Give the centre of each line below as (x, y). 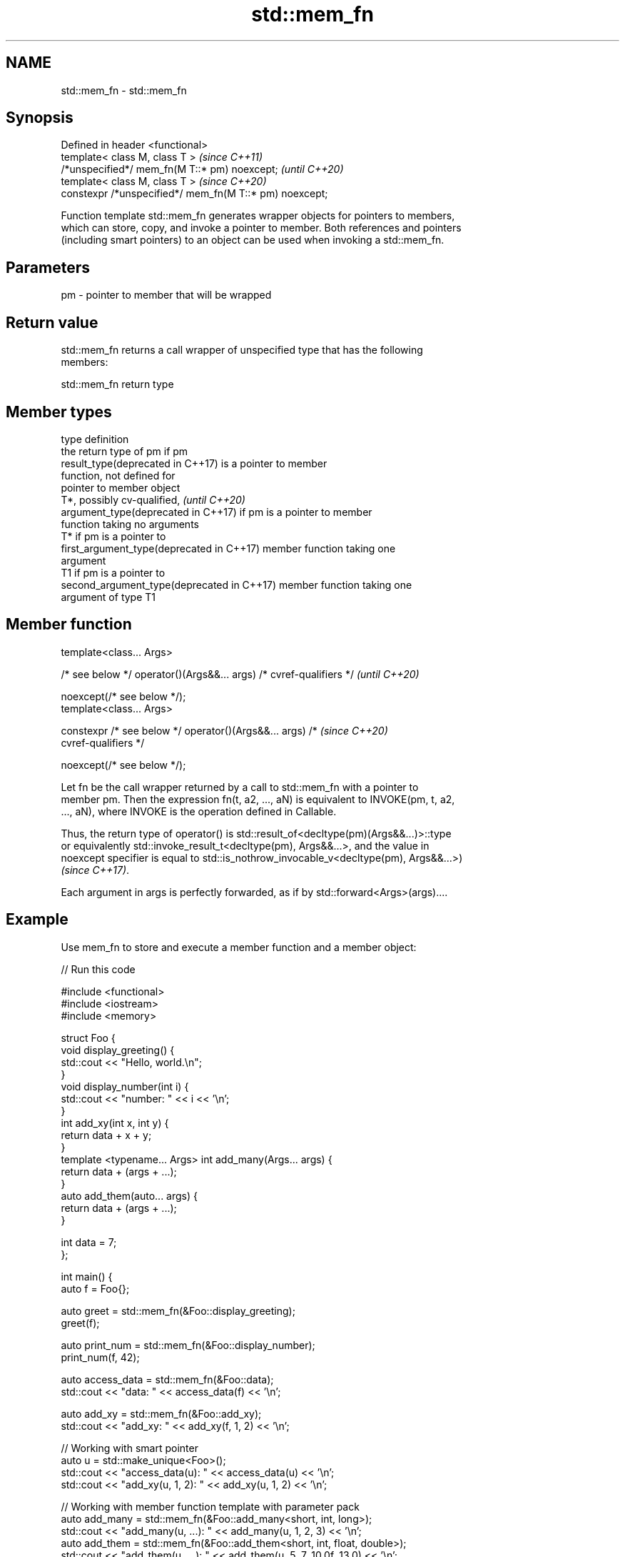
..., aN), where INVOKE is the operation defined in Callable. (199, 811)
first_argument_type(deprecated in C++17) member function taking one (228, 548)
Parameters (48, 267)
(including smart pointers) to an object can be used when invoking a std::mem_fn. (253, 240)
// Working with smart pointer (129, 1448)
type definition (95, 439)
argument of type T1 (108, 597)
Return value (52, 322)
